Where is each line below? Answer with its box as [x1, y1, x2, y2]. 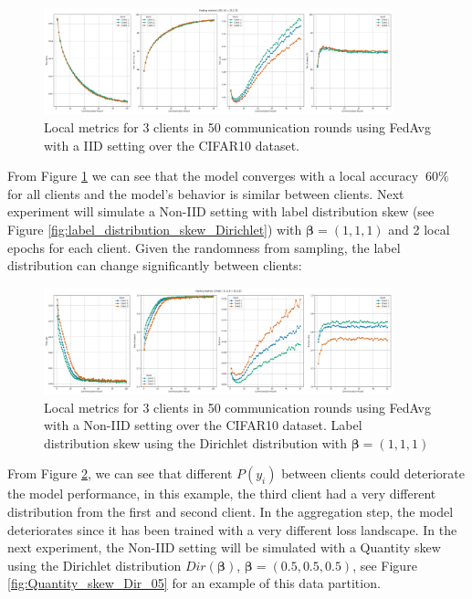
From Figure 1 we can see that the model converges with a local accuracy [7, 166, 419, 185]
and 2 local [388, 219, 450, 238]
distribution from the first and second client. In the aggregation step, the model [7, 502, 454, 521]
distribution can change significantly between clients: [7, 256, 302, 275]
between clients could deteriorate [281, 464, 465, 483]
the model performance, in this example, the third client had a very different [7, 484, 436, 503]
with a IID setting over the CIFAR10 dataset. [44, 135, 299, 154]
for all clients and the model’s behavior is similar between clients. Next [7, 184, 404, 203]
